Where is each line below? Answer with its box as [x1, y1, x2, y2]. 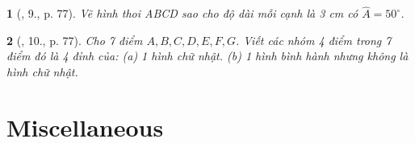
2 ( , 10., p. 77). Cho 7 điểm [6, 31, 143, 48]
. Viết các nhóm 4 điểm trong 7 [235, 31, 392, 48]
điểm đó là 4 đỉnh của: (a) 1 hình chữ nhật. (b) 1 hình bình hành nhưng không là [6, 47, 409, 64]
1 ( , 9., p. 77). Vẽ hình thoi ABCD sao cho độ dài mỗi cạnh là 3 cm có [6, 5, 358, 22]
